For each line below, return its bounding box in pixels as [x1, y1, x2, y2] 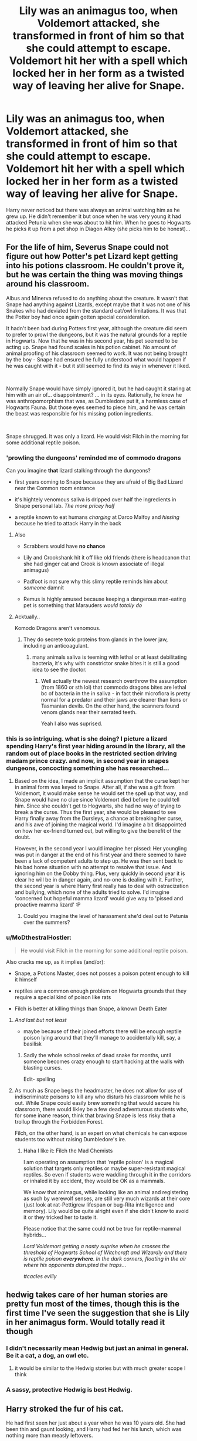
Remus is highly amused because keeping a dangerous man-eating [23, 595, 186, 603]
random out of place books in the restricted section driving [6, 749, 177, 758]
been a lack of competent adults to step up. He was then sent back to [14, 857, 183, 864]
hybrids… [23, 1231, 47, 1238]
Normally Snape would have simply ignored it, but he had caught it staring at [6, 385, 191, 392]
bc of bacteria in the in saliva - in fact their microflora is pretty [40, 690, 191, 697]
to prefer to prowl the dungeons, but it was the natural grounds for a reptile [6, 331, 188, 338]
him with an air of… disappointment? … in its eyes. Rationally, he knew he [6, 391, 182, 398]
